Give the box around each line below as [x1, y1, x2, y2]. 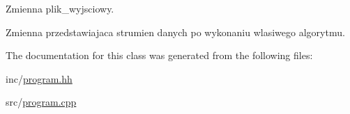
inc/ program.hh [6, 71, 73, 85]
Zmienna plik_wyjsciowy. [6, 1, 114, 15]
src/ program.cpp [6, 95, 77, 109]
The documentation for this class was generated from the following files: [6, 48, 313, 63]
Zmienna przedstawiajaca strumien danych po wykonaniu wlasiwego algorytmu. [6, 24, 345, 39]
